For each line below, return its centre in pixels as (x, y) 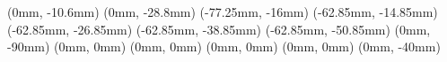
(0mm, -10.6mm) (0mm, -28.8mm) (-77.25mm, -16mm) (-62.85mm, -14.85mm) (223, 12)
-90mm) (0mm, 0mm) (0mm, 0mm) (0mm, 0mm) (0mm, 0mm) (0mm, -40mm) (224, 46)
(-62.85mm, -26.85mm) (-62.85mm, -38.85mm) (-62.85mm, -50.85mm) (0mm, (219, 29)
